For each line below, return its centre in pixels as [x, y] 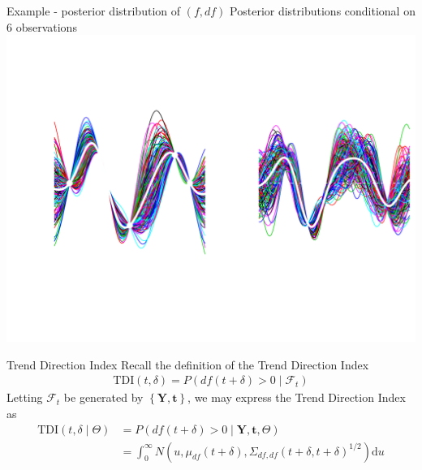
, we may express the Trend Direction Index [297, 397]
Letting [25, 397]
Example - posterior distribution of [94, 11]
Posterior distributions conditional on [323, 11]
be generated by [103, 397]
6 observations [42, 26]
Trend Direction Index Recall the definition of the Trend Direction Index [188, 364]
